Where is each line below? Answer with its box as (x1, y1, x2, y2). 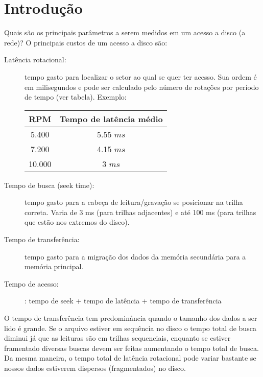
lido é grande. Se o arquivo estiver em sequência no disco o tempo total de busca (4, 322, 256, 333)
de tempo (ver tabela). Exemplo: (25, 91, 127, 102)
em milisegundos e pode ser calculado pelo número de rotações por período (25, 81, 259, 92)
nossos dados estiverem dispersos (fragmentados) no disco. (4, 363, 186, 373)
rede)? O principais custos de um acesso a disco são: (4, 37, 168, 48)
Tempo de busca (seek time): (4, 179, 94, 190)
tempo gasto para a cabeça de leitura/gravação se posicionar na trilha (25, 197, 243, 207)
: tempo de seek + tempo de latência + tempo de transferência (25, 295, 222, 306)
